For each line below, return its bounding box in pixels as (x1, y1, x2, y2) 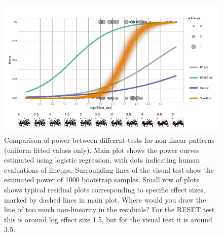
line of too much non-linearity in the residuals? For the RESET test (4, 204, 215, 215)
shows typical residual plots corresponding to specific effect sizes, (4, 184, 205, 194)
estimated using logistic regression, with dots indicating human (4, 154, 200, 165)
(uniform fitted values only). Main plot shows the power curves (4, 144, 200, 155)
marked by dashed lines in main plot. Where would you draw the (4, 194, 206, 205)
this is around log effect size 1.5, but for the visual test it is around (4, 214, 212, 224)
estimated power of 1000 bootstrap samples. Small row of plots (4, 174, 199, 185)
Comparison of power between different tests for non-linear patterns (4, 134, 215, 145)
